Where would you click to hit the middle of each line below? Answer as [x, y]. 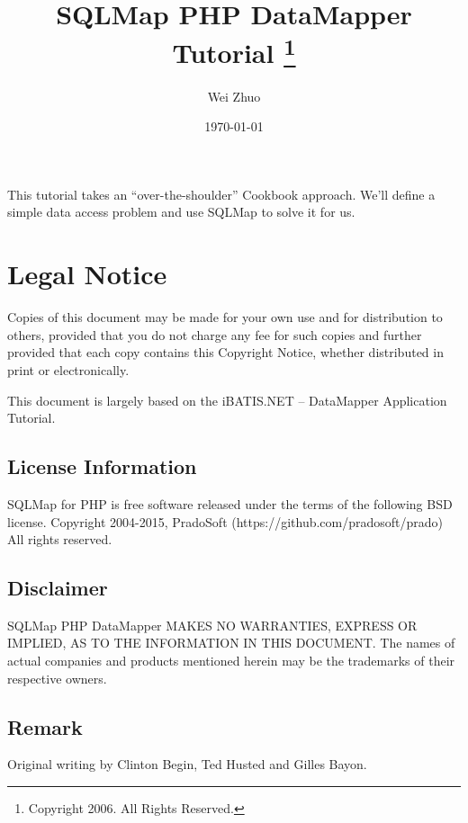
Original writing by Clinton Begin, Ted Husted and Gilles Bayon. [187, 764]
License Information [102, 466]
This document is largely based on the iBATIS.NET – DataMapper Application [227, 400]
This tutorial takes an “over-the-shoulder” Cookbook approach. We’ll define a [221, 194]
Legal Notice [87, 274]
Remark [45, 726]
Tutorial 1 [234, 51]
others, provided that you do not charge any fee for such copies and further [215, 334]
